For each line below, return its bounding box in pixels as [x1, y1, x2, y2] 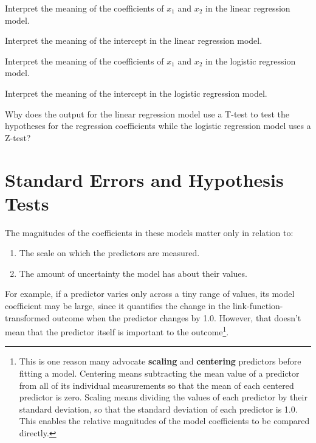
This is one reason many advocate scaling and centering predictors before [19, 355, 301, 368]
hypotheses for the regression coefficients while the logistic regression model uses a [5, 119, 311, 132]
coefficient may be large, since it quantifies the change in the [5, 299, 230, 312]
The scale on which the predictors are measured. [19, 246, 200, 259]
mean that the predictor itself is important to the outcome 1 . [5, 324, 229, 338]
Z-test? [5, 131, 31, 144]
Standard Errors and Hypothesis [5, 167, 284, 192]
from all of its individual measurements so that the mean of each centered [19, 378, 294, 391]
